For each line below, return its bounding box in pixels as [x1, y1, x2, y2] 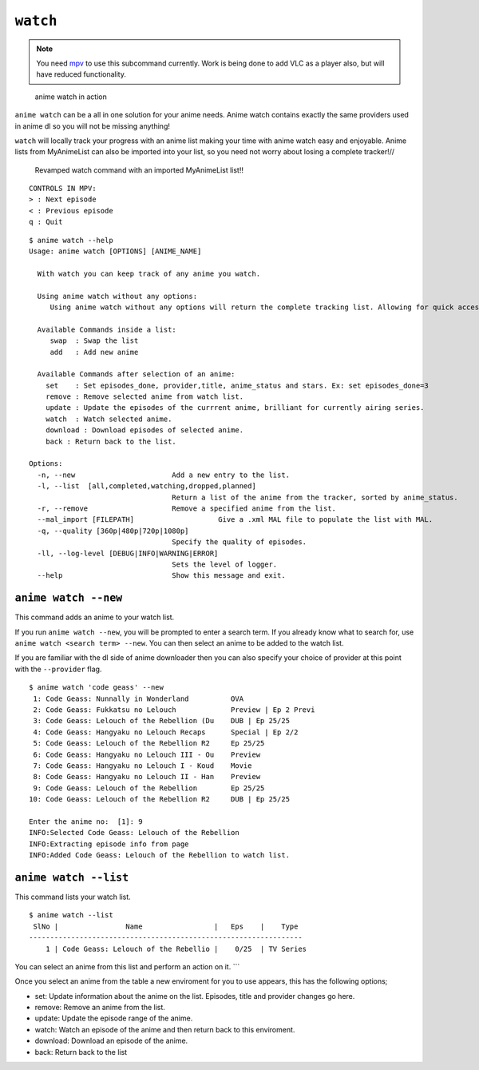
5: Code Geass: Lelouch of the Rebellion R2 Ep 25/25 [33, 739, 265, 748]
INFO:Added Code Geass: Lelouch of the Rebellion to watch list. [29, 851, 291, 860]
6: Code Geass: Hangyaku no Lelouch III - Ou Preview [33, 750, 261, 759]
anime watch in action [34, 92, 107, 101]
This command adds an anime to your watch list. [14, 612, 175, 623]
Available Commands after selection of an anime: [37, 370, 236, 379]
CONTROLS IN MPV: [29, 184, 97, 193]
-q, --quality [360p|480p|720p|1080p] [37, 526, 189, 535]
